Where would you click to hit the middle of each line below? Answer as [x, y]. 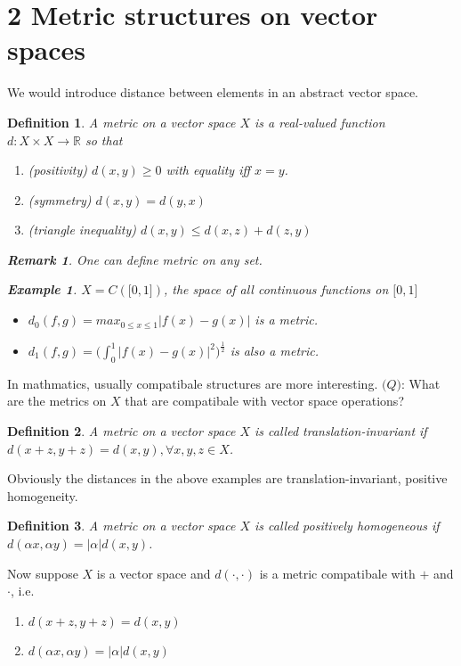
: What [421, 383]
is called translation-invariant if [341, 431]
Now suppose [43, 573]
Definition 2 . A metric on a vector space [121, 431]
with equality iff [208, 170]
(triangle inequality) [82, 230]
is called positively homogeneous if [347, 526]
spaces [47, 49]
